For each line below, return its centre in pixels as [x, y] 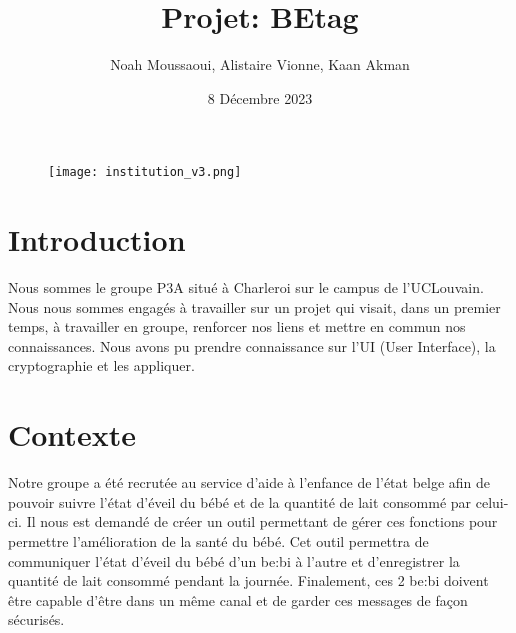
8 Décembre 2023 [260, 97]
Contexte [72, 434]
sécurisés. [36, 619]
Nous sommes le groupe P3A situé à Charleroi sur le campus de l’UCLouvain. [246, 287]
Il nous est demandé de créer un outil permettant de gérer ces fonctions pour [262, 521]
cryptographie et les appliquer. [101, 365]
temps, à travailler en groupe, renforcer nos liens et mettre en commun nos [237, 326]
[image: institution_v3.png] [145, 172]
